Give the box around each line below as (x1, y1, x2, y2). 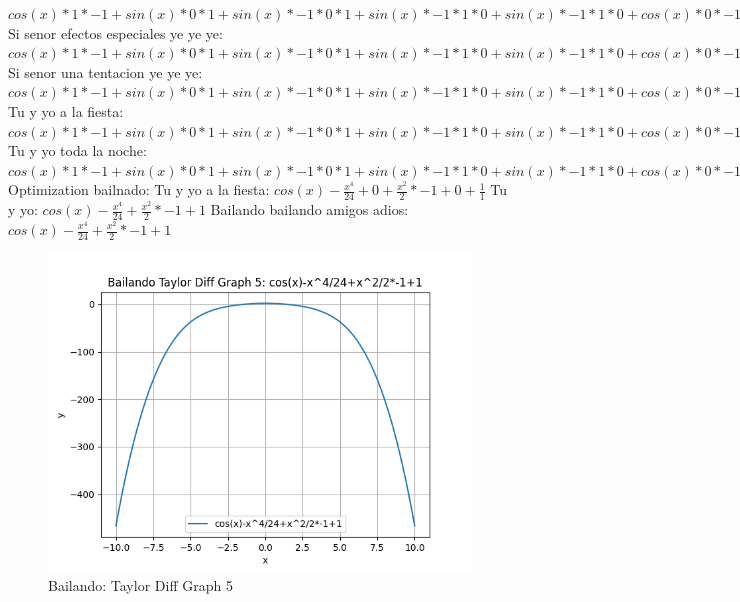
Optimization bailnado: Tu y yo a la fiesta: (8, 179, 270, 200)
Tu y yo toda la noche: (8, 140, 147, 161)
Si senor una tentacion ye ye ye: (8, 61, 203, 82)
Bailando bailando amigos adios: (210, 199, 409, 220)
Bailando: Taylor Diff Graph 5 (48, 575, 233, 596)
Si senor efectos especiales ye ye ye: (8, 22, 223, 43)
